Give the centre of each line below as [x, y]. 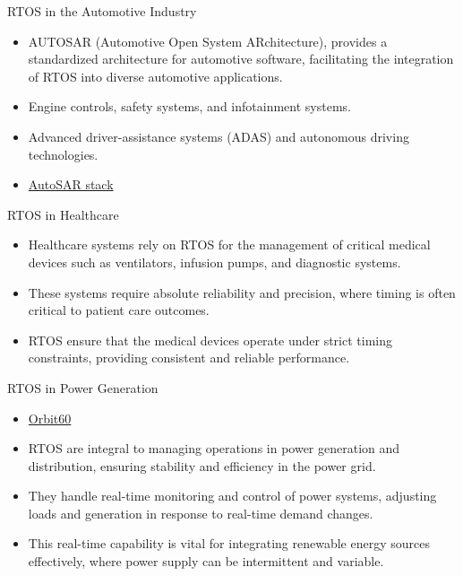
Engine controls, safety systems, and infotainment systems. [189, 106]
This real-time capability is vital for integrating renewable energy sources [229, 543]
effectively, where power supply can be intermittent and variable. [206, 561]
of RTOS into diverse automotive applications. [155, 76]
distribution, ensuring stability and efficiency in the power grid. [202, 465]
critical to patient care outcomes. [119, 310]
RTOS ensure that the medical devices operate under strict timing [210, 340]
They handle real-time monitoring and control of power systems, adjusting [232, 496]
